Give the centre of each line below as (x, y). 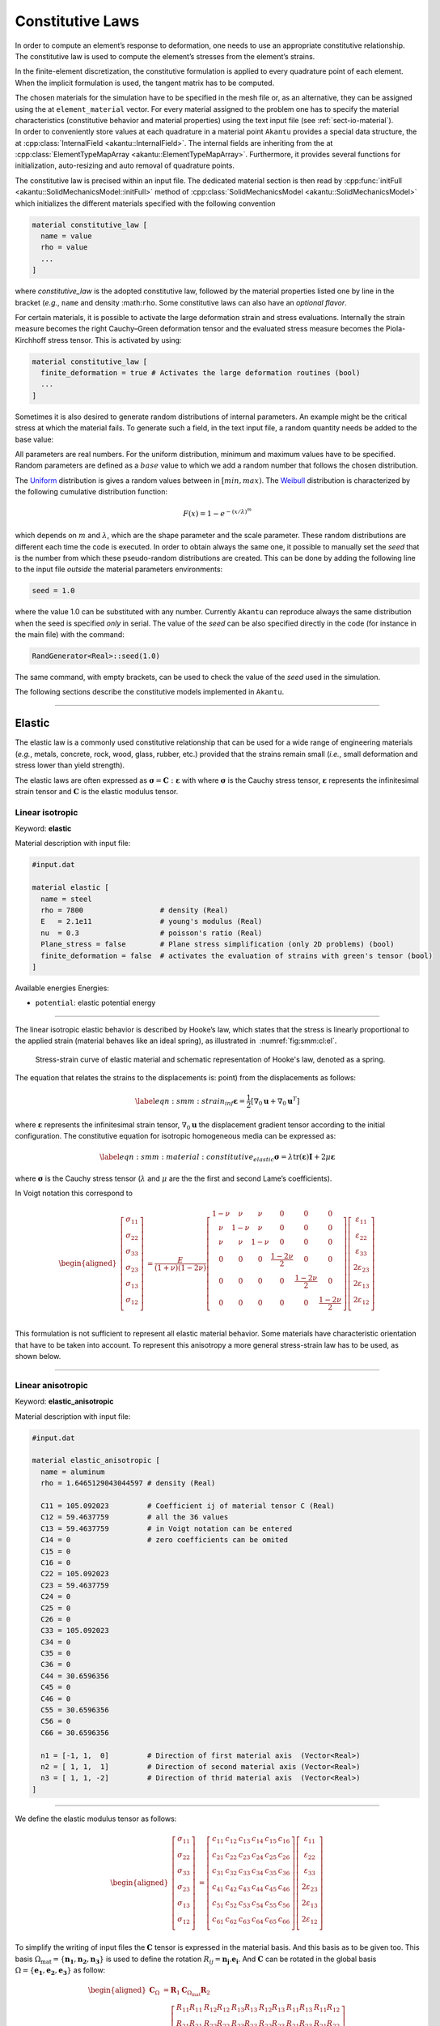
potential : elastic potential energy (95, 1003)
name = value (66, 236)
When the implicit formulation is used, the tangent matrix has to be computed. (145, 83)
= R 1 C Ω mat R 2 (186, 1992)
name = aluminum (73, 1472)
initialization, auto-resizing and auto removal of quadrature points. (125, 165)
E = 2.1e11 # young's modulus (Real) (152, 921)
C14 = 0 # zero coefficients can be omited (165, 1540)
